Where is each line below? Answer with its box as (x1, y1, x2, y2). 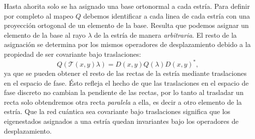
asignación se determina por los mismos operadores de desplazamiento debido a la (4, 39, 251, 49)
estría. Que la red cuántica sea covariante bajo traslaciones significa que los (4, 106, 230, 116)
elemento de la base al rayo (4, 29, 86, 40)
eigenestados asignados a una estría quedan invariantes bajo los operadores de (4, 116, 239, 126)
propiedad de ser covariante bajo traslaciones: (4, 48, 141, 59)
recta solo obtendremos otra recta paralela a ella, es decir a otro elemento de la (4, 96, 242, 107)
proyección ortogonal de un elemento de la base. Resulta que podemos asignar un (4, 20, 249, 30)
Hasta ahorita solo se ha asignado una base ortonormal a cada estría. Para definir (4, 1, 250, 11)
